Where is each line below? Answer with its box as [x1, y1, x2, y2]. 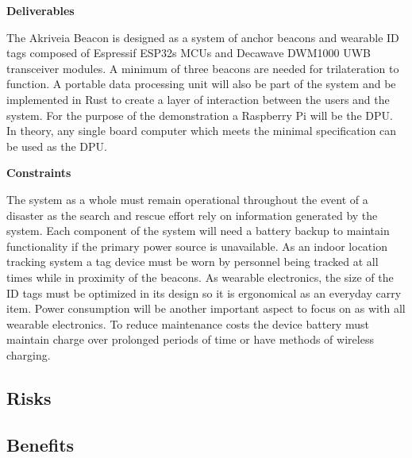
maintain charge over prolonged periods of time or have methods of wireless [6, 331, 374, 348]
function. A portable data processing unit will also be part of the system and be [6, 75, 396, 92]
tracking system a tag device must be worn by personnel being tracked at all [6, 253, 379, 270]
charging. [6, 346, 51, 363]
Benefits [6, 432, 75, 456]
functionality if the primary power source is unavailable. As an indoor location [6, 237, 387, 254]
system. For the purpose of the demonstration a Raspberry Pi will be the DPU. [6, 106, 393, 123]
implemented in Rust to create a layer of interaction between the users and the [6, 90, 390, 107]
